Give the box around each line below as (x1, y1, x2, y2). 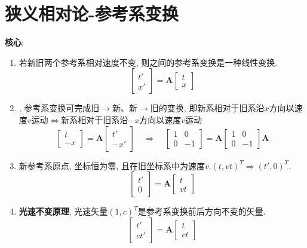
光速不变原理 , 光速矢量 (19, 205, 108, 218)
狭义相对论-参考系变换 (5, 1, 179, 26)
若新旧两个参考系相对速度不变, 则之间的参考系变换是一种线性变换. (19, 56, 278, 68)
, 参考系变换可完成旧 (19, 102, 100, 114)
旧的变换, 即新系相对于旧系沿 (150, 102, 265, 114)
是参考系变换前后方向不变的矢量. (137, 205, 266, 218)
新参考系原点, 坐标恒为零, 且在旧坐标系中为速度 (19, 159, 205, 172)
